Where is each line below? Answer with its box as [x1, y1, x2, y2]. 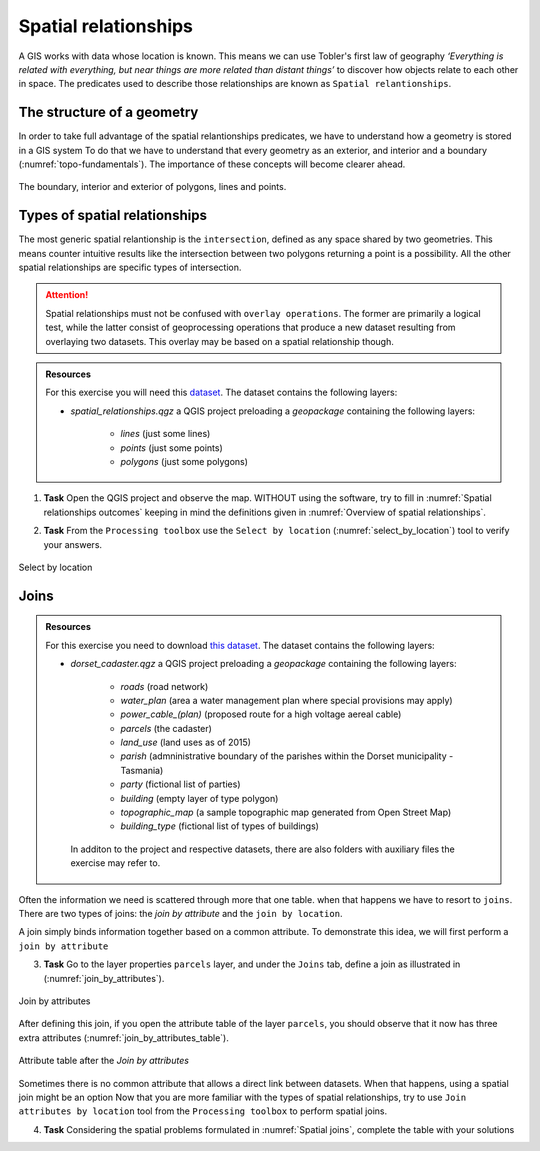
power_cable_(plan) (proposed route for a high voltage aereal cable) [120, 708, 402, 720]
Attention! [45, 289, 89, 301]
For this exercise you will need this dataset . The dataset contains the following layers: [45, 386, 398, 399]
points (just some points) [120, 441, 224, 454]
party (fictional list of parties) [120, 778, 241, 790]
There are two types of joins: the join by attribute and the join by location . [18, 908, 343, 919]
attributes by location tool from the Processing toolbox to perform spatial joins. [18, 1105, 388, 1117]
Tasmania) [120, 764, 164, 776]
